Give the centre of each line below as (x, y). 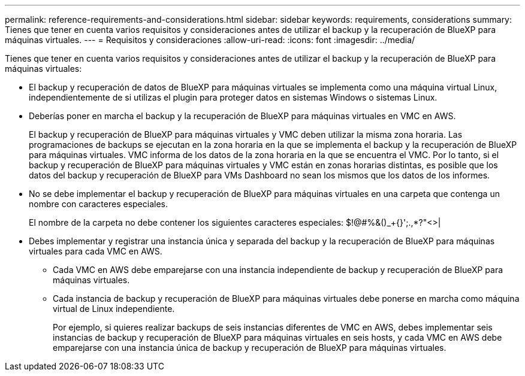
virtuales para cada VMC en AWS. (96, 251)
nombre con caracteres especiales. (99, 204)
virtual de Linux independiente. (114, 309)
